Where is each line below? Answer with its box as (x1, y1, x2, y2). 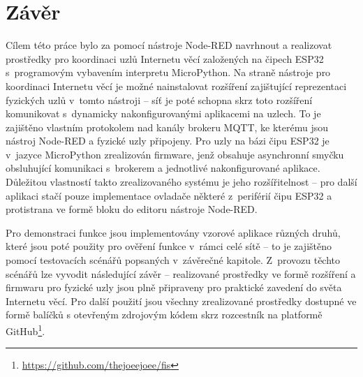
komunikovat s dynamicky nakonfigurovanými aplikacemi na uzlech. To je (6, 106, 321, 121)
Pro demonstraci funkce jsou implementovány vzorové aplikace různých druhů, (6, 225, 341, 239)
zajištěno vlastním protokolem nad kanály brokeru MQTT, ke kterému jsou (6, 119, 329, 134)
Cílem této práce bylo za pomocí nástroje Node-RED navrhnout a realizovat (6, 38, 332, 52)
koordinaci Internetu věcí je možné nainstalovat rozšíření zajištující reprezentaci (6, 78, 347, 93)
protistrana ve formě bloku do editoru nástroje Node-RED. (6, 202, 258, 216)
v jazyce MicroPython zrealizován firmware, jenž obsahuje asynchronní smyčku (6, 147, 344, 161)
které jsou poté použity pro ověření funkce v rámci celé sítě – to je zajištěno (6, 239, 332, 253)
